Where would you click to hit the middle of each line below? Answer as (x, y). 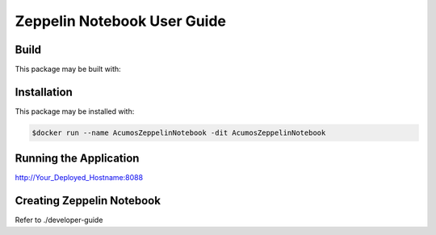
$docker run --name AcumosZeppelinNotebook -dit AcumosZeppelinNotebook (179, 132)
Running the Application (77, 159)
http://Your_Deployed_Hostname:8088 (79, 178)
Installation (44, 92)
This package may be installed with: (75, 111)
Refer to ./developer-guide (59, 220)
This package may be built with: (68, 69)
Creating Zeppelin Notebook (88, 201)
